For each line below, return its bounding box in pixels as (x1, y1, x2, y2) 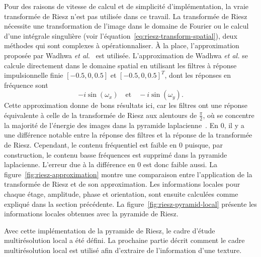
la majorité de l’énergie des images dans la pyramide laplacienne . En (4, 119, 218, 130)
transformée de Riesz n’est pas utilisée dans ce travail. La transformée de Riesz (4, 11, 247, 21)
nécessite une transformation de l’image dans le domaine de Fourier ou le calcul (4, 21, 249, 31)
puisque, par (185, 139, 223, 150)
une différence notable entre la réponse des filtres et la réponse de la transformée (4, 130, 252, 140)
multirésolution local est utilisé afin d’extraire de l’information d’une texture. (4, 244, 242, 255)
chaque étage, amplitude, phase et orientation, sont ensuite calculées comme (4, 188, 238, 199)
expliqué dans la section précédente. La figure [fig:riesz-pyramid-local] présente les (4, 198, 257, 209)
